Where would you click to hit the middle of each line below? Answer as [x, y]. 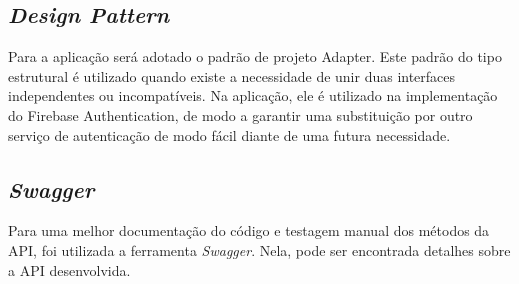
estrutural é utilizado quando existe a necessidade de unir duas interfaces [232, 75]
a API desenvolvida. [69, 269]
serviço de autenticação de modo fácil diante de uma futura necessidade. [229, 134]
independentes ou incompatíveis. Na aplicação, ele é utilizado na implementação [253, 95]
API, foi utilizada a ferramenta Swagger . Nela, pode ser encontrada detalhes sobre [259, 249]
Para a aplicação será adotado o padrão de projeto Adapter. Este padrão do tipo [255, 56]
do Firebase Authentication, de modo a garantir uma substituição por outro [240, 114]
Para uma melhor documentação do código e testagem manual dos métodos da [249, 230]
